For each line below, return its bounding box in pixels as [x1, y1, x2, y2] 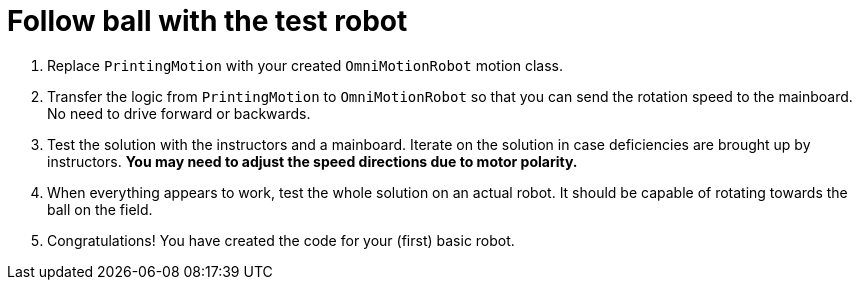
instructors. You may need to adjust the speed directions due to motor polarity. [47, 152, 578, 170]
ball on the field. [47, 200, 153, 218]
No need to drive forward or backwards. [47, 104, 311, 122]
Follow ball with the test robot [7, 4, 408, 38]
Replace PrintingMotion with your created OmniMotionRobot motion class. [47, 56, 563, 74]
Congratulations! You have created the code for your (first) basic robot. [47, 231, 515, 249]
